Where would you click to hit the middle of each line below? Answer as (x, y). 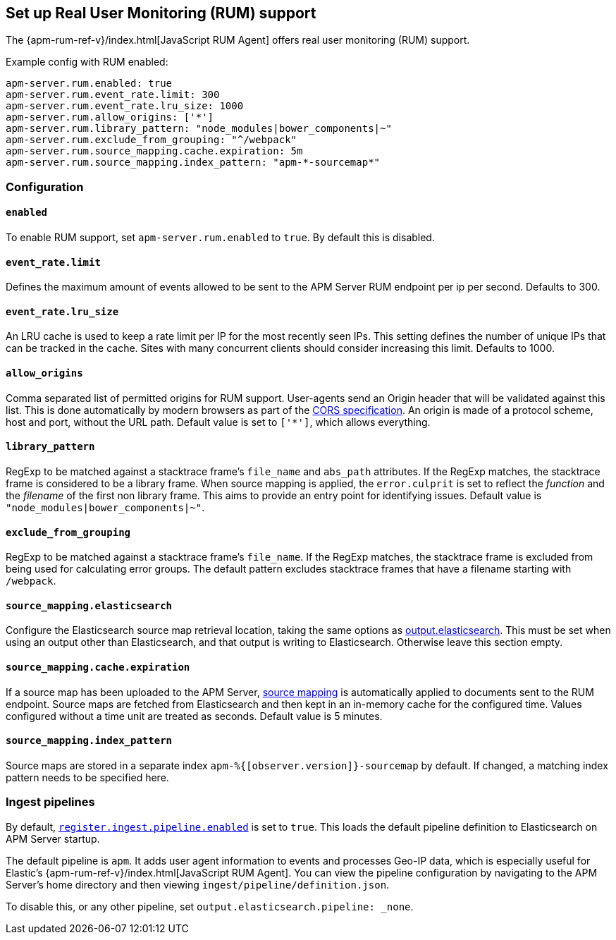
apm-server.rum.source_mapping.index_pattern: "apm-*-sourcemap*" (193, 163)
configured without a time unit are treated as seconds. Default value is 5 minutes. (194, 716)
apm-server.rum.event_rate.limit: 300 (113, 95)
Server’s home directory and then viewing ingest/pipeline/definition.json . (198, 884)
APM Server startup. (53, 838)
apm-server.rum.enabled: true (89, 84)
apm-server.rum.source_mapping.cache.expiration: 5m (154, 151)
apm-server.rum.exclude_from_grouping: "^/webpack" (152, 140)
